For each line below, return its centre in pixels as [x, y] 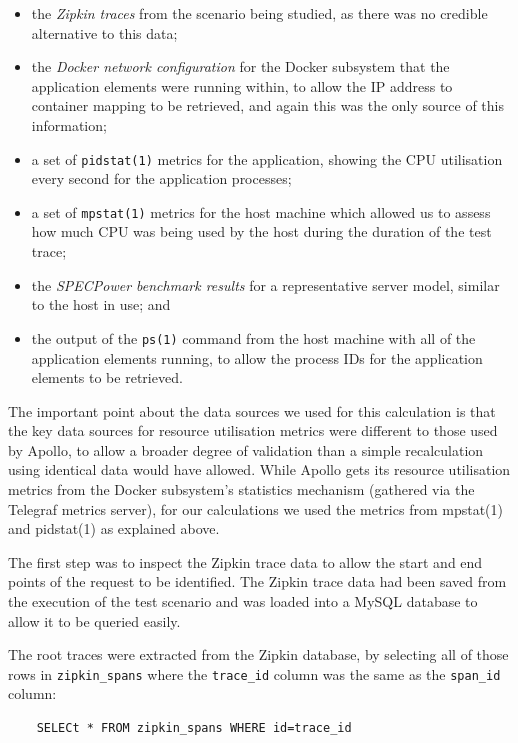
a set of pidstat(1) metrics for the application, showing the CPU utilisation [267, 158]
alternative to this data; [104, 32]
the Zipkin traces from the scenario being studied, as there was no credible [259, 13]
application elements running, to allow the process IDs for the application [257, 357]
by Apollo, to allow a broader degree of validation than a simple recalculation [246, 449]
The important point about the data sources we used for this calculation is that [252, 410]
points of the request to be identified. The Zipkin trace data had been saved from [257, 581]
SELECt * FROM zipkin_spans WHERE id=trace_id [194, 728]
